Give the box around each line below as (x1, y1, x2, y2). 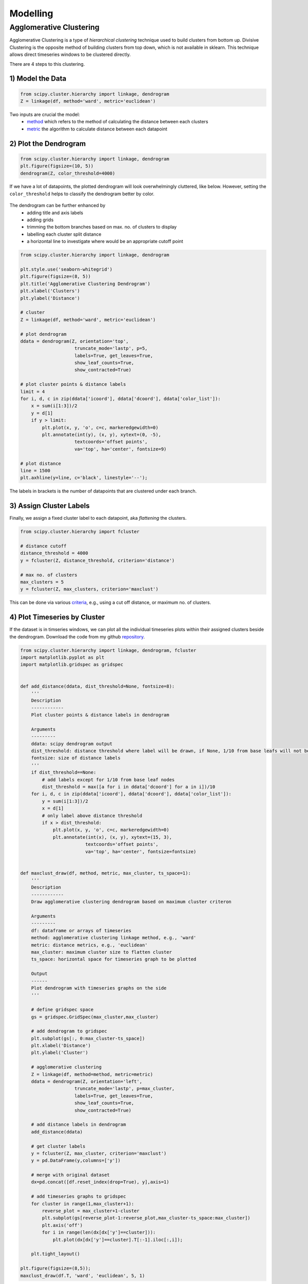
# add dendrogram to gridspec (31, 1028, 107, 1034)
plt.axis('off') (42, 1222, 83, 1228)
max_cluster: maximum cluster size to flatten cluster (31, 949, 172, 955)
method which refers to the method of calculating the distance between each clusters (27, 119, 208, 125)
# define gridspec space (31, 1007, 94, 1013)
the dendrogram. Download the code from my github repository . (9, 633, 145, 639)
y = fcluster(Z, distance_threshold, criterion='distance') (20, 557, 175, 563)
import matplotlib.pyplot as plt (20, 654, 105, 660)
